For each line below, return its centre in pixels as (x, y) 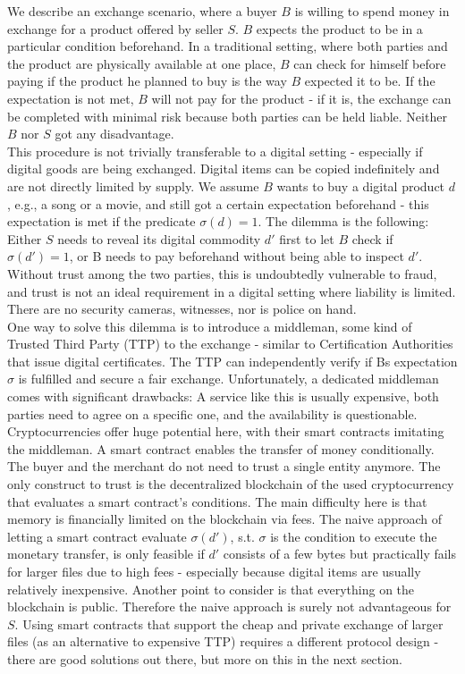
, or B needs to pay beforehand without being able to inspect (237, 256)
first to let (307, 238)
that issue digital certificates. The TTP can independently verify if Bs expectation (232, 361)
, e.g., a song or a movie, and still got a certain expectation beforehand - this (218, 203)
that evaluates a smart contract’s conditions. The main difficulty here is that (217, 501)
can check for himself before (370, 63)
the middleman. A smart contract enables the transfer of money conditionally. (221, 448)
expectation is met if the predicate (101, 221)
